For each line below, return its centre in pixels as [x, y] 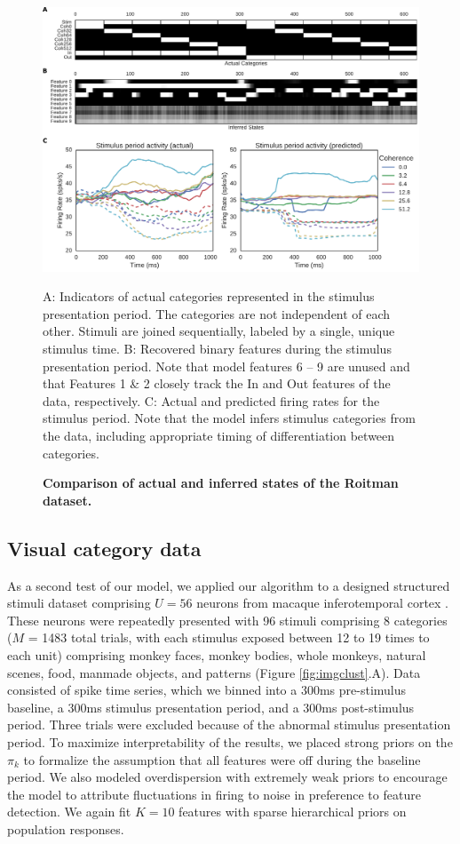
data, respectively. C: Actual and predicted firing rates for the [211, 400]
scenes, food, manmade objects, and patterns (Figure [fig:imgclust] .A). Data [214, 672]
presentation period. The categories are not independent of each [217, 313]
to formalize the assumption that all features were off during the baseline [222, 759]
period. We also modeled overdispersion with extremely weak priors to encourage [227, 777]
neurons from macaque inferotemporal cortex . [323, 603]
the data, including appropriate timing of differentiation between [219, 436]
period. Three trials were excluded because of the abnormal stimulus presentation [229, 725]
